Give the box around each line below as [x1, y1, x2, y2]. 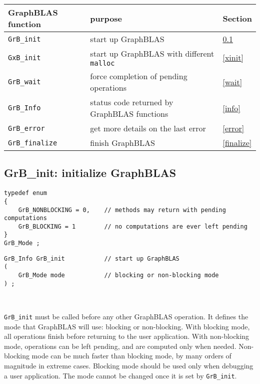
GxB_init [8, 53, 41, 62]
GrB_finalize [8, 138, 57, 147]
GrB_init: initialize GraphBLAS [4, 165, 176, 180]
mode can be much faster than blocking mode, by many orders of [31, 350, 231, 361]
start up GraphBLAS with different [90, 48, 214, 59]
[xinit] [222, 52, 243, 63]
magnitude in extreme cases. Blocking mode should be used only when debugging [4, 360, 253, 371]
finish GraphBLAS [90, 137, 155, 148]
